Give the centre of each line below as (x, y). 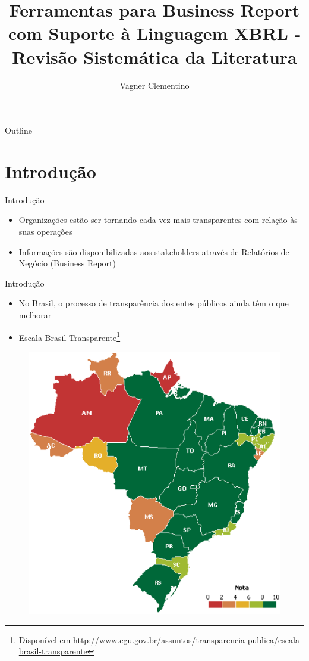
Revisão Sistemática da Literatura (154, 56)
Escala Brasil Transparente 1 (70, 336)
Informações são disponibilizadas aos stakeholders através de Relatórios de (154, 251)
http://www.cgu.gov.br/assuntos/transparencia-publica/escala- (188, 639)
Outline (18, 130)
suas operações (45, 231)
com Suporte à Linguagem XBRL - (154, 33)
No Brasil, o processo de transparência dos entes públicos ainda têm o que (154, 303)
